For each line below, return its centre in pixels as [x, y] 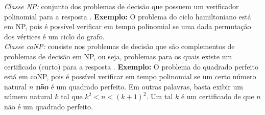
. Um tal [160, 96]
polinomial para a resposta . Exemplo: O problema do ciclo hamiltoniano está [128, 16]
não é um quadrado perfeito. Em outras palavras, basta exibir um [139, 86]
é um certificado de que [218, 96]
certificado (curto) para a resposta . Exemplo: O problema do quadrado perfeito [131, 66]
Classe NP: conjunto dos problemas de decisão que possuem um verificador [122, 6]
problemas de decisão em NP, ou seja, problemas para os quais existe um [118, 56]
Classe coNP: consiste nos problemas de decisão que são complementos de [119, 46]
